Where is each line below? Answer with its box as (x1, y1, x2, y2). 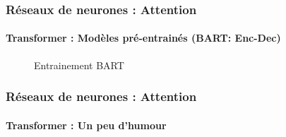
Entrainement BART (34, 57, 124, 72)
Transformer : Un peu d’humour (6, 117, 167, 132)
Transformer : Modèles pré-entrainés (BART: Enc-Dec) (6, 30, 281, 45)
